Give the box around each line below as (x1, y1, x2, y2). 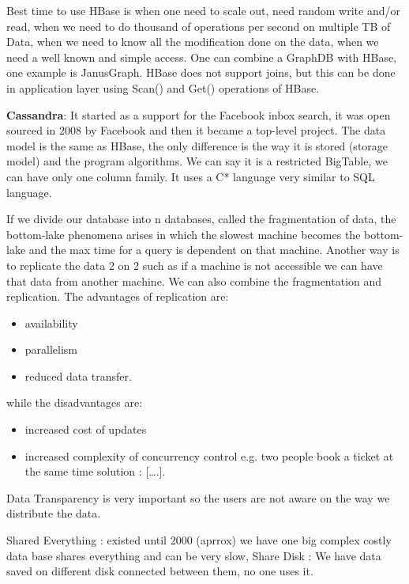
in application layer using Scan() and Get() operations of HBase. (6, 79, 320, 96)
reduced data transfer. (24, 367, 132, 384)
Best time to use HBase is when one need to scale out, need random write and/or (6, 2, 400, 18)
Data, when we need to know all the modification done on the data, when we (6, 33, 379, 50)
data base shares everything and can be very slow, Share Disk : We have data (6, 547, 381, 563)
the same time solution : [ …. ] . (24, 463, 166, 480)
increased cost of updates (24, 421, 147, 438)
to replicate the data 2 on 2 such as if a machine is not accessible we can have (6, 256, 383, 273)
